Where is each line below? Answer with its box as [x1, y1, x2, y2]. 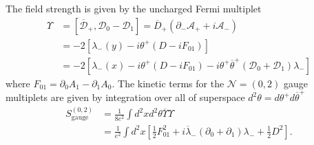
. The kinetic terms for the [112, 76, 224, 90]
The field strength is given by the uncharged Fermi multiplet [6, 1, 262, 15]
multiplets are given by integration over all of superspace [6, 90, 245, 104]
